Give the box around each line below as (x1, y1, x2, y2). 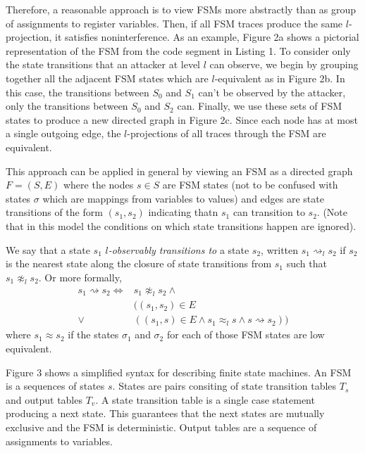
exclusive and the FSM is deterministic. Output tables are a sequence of (6, 419, 317, 434)
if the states (68, 327, 119, 342)
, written (261, 242, 299, 257)
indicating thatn (148, 205, 218, 219)
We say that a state (6, 242, 90, 257)
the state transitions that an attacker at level (6, 57, 201, 72)
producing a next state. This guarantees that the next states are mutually (6, 406, 325, 421)
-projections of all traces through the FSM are (127, 126, 326, 141)
